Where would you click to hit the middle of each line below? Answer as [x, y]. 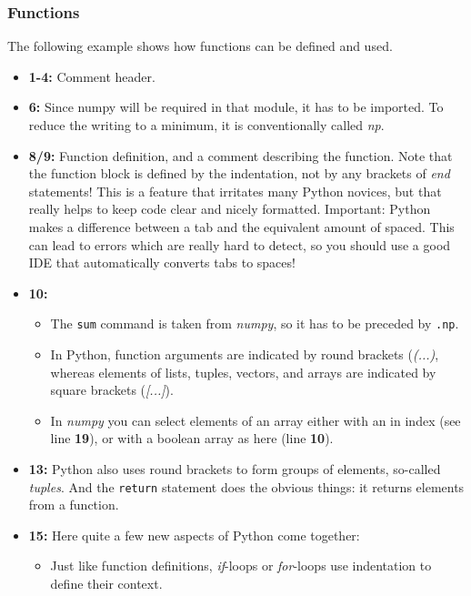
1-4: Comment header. [92, 76]
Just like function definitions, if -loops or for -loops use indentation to [241, 566]
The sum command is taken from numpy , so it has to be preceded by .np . [255, 323]
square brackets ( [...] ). [112, 390]
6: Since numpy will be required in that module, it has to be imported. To [236, 107]
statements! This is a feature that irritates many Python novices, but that [235, 191]
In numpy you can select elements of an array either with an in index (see [256, 420]
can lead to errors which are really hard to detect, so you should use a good [240, 244]
